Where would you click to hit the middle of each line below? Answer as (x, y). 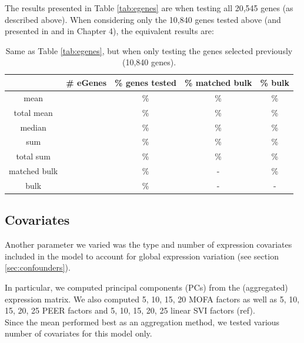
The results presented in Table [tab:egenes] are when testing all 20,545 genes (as (149, 8)
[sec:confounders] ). (38, 267)
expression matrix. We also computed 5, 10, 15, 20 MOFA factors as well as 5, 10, (152, 299)
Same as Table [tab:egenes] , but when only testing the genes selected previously (149, 50)
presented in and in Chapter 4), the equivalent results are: (109, 31)
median (33, 127)
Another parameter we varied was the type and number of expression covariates (148, 244)
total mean (33, 112)
